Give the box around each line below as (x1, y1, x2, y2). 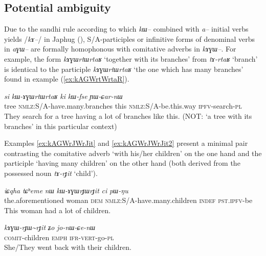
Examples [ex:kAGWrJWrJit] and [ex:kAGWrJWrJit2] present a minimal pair (4, 138, 248, 148)
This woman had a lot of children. (4, 204, 111, 215)
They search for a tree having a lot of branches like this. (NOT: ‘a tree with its (4, 110, 252, 121)
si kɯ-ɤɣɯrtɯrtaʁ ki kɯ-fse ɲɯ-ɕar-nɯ (4, 90, 123, 101)
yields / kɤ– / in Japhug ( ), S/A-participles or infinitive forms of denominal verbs (4, 33, 255, 44)
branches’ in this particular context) (4, 120, 117, 131)
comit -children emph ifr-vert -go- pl (4, 232, 114, 242)
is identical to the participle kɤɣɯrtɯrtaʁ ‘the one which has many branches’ (4, 63, 243, 74)
